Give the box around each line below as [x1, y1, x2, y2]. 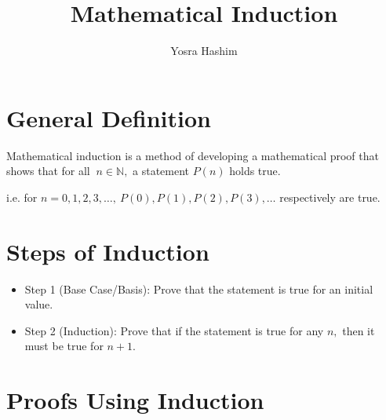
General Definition [6, 101, 211, 133]
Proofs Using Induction [6, 384, 264, 416]
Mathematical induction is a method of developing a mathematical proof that [6, 147, 379, 163]
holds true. [229, 163, 281, 179]
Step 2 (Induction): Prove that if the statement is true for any [24, 322, 324, 338]
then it [342, 322, 375, 338]
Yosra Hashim [170, 42, 238, 59]
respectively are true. [279, 188, 381, 205]
